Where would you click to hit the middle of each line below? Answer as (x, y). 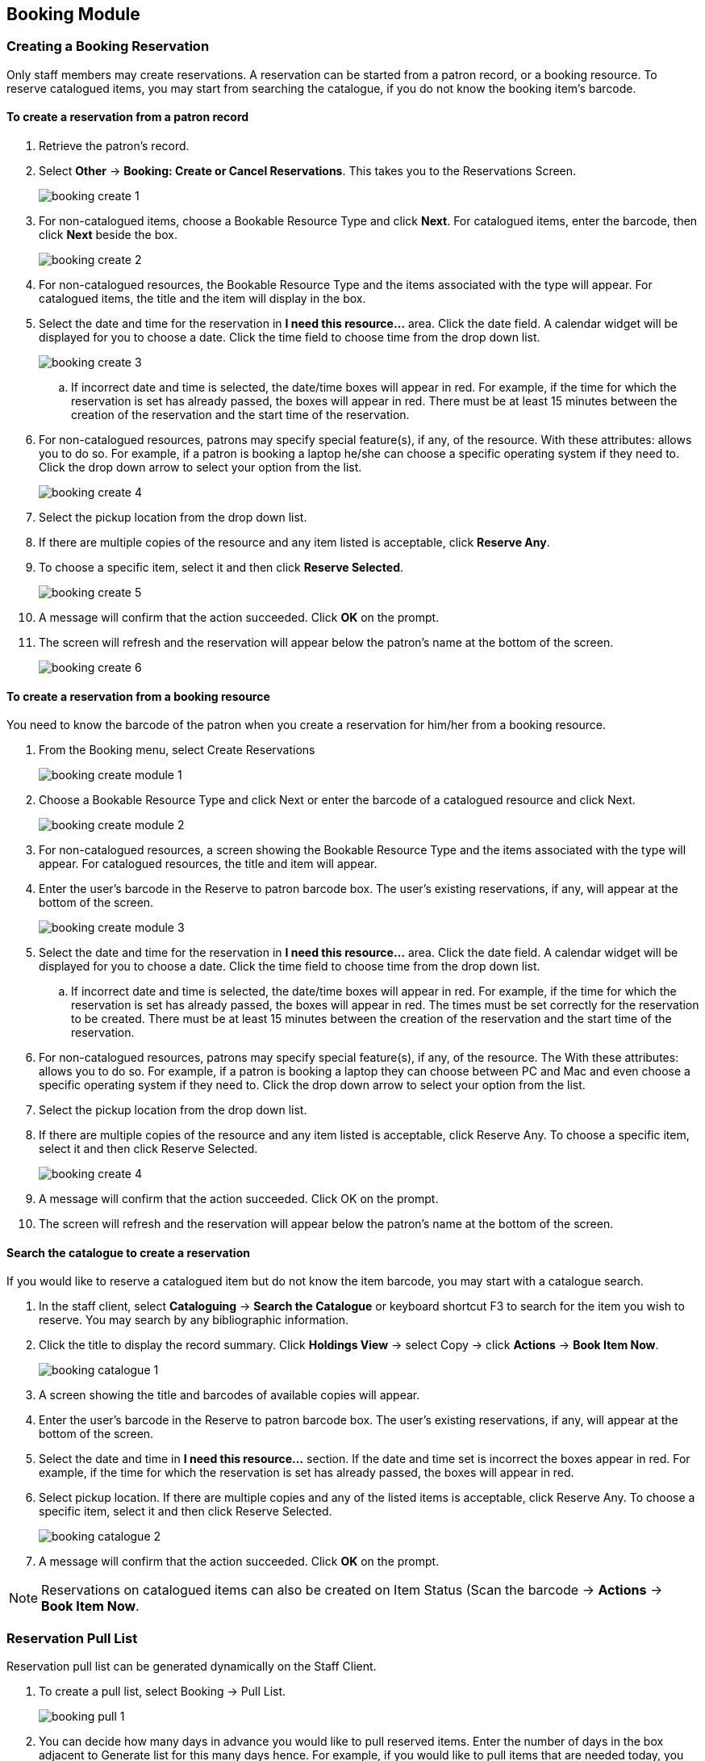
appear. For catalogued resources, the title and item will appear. (208, 864)
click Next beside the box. (108, 235)
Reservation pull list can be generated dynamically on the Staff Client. (192, 1667)
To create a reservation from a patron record (128, 117)
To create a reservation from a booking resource (138, 696)
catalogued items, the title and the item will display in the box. (202, 299)
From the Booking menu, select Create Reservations (177, 750)
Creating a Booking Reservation (108, 46)
